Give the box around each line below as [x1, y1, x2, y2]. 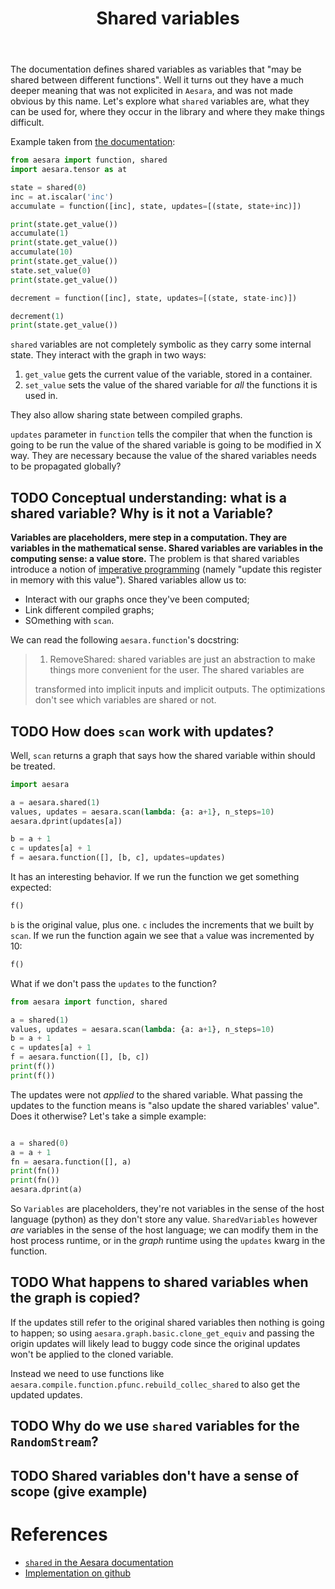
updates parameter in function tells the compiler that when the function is [10, 428, 313, 441]
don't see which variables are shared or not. [34, 694, 217, 706]
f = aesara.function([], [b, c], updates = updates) [10, 853, 226, 863]
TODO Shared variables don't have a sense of [10, 1467, 300, 1484]
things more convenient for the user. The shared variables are [49, 664, 305, 676]
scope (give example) [10, 1483, 148, 1500]
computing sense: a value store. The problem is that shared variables [10, 553, 300, 565]
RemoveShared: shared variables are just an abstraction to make [49, 653, 316, 666]
